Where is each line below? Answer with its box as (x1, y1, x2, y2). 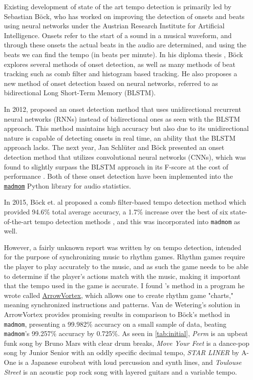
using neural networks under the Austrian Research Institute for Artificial (4, 21, 225, 31)
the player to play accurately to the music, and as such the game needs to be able (4, 261, 249, 271)
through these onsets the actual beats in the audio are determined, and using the (4, 40, 247, 50)
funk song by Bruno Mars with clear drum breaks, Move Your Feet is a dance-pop (4, 338, 250, 348)
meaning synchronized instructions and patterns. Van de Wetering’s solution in (4, 299, 240, 310)
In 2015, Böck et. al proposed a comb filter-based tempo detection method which (4, 197, 246, 207)
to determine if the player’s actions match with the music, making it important (4, 271, 241, 281)
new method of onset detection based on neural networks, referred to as (4, 78, 218, 88)
